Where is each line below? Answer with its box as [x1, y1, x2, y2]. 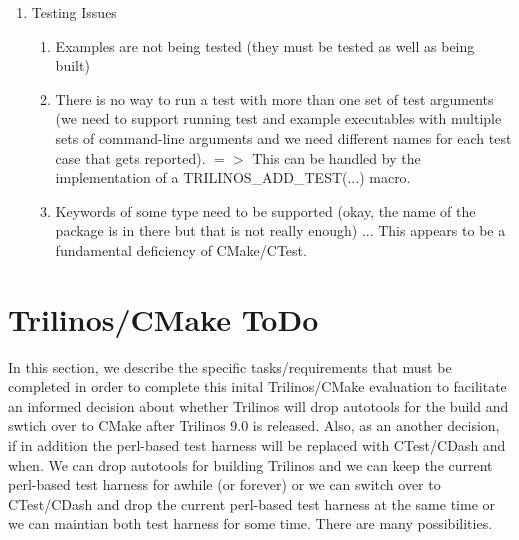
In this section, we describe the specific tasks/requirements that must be [8, 356, 452, 377]
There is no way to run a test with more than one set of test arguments [55, 88, 494, 109]
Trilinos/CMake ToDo [8, 298, 319, 339]
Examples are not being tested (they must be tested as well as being [55, 35, 475, 56]
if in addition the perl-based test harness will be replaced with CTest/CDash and [8, 435, 506, 456]
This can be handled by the [252, 147, 421, 168]
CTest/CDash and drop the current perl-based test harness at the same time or [8, 493, 496, 514]
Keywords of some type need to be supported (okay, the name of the [55, 200, 476, 221]
